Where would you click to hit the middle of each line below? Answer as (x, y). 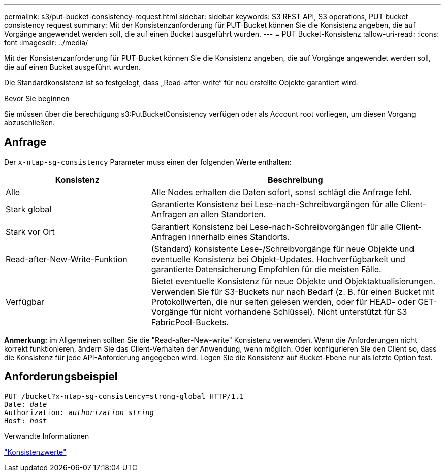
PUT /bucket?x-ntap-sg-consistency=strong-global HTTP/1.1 (124, 396)
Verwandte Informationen (47, 436)
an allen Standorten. (228, 214)
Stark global (29, 209)
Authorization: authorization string (79, 412)
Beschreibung (295, 180)
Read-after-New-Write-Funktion (67, 259)
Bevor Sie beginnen (37, 98)
